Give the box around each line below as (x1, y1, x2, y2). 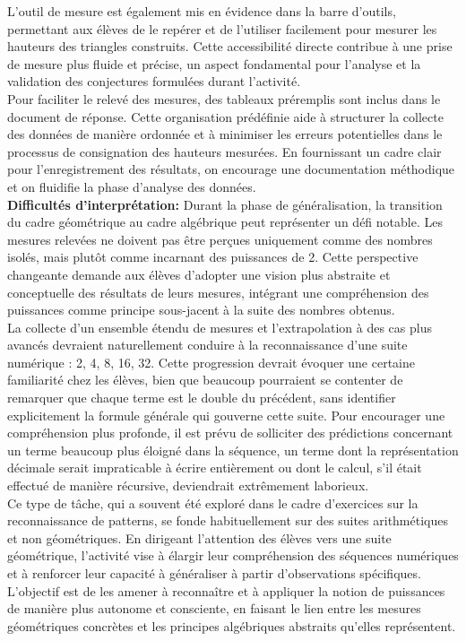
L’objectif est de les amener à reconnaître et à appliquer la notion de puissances (7, 581, 445, 600)
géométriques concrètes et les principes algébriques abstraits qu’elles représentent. (7, 616, 456, 635)
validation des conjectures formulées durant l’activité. (7, 72, 301, 91)
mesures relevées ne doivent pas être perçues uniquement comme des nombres (7, 230, 433, 248)
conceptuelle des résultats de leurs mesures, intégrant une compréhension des (7, 282, 429, 301)
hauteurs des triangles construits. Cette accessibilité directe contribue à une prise (7, 37, 453, 56)
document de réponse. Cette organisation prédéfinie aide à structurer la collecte (7, 107, 444, 126)
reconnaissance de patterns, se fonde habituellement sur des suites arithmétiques (7, 511, 448, 530)
